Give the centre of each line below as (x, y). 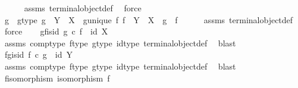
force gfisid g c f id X (56, 31)
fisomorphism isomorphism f (57, 78)
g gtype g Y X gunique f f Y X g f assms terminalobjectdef (149, 19)
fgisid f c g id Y (39, 54)
